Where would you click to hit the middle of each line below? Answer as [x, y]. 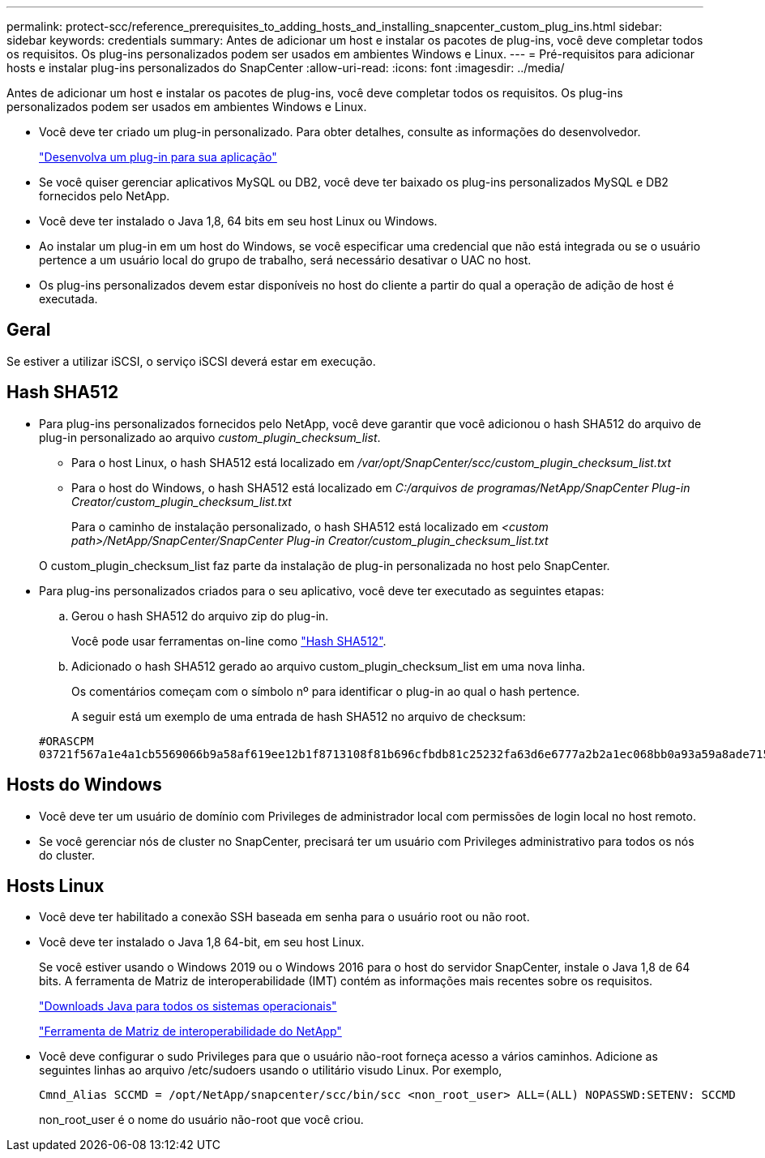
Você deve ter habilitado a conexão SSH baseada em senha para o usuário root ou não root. [284, 917]
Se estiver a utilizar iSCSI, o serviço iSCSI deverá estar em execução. [191, 361]
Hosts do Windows [84, 785]
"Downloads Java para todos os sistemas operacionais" [188, 1006]
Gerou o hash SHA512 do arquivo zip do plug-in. [200, 615]
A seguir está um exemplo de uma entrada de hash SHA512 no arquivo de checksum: [299, 716]
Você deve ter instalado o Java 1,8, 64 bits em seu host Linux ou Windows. [238, 221]
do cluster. [67, 855]
